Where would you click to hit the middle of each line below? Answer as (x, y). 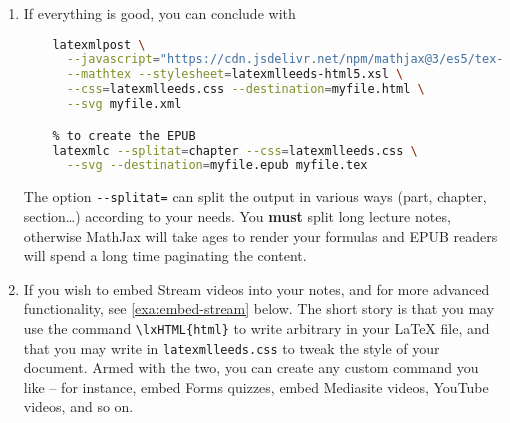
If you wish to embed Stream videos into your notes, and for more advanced (256, 288)
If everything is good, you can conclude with (159, 13)
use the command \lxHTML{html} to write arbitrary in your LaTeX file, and (256, 327)
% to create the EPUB (124, 135)
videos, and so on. (78, 406)
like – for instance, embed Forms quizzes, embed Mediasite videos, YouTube (256, 386)
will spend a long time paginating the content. (165, 255)
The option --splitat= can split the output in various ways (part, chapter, (255, 196)
